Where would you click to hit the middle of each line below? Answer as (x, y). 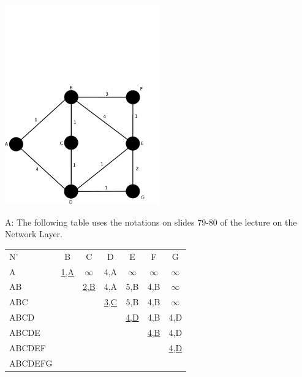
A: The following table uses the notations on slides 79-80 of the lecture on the (151, 222)
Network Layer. (34, 234)
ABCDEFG (31, 363)
